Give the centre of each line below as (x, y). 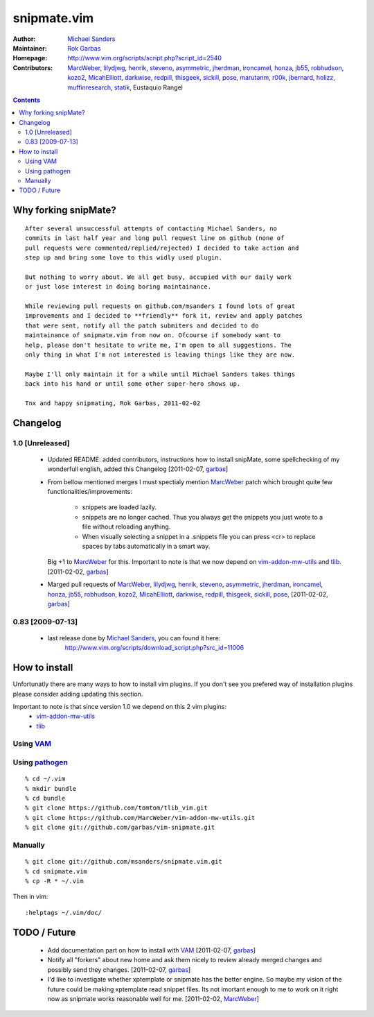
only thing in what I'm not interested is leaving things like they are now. (160, 354)
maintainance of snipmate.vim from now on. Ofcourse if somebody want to (153, 335)
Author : (24, 39)
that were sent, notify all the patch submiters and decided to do (142, 325)
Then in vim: (30, 897)
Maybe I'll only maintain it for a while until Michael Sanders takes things (160, 374)
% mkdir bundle (51, 788)
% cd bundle (45, 798)
